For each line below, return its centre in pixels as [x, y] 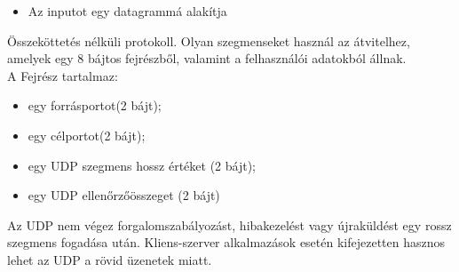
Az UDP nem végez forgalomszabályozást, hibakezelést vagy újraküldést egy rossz [229, 224]
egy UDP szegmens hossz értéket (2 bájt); [142, 165]
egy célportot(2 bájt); [87, 135]
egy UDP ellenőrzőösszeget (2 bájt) [124, 195]
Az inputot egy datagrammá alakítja [127, 11]
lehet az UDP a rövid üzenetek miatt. [110, 259]
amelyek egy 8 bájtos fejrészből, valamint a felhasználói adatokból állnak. [207, 58]
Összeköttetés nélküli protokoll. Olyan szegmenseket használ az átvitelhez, [209, 40]
